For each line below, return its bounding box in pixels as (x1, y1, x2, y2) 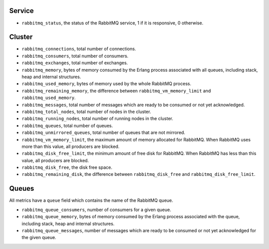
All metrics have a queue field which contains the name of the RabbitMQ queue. (9, 197, 173, 204)
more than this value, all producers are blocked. (21, 143, 120, 149)
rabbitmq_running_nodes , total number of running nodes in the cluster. (21, 116, 174, 122)
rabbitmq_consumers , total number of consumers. (21, 53, 129, 59)
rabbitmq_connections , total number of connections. (21, 46, 136, 52)
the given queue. (21, 235, 57, 241)
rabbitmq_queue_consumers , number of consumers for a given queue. (21, 207, 171, 213)
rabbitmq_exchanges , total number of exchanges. (21, 60, 128, 66)
